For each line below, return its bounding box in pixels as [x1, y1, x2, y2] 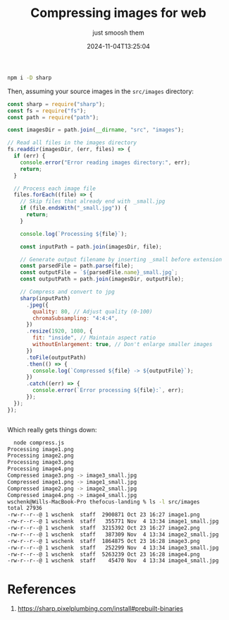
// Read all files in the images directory [7, 139, 137, 146]
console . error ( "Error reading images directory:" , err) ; [20, 159, 191, 166]
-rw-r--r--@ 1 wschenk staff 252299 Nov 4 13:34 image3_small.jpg [7, 544, 219, 552]
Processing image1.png [7, 446, 74, 453]
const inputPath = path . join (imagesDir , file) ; [20, 243, 162, 250]
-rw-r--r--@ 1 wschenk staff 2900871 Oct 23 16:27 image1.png [7, 511, 200, 518]
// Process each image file [13, 185, 97, 192]
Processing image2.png [7, 452, 74, 460]
